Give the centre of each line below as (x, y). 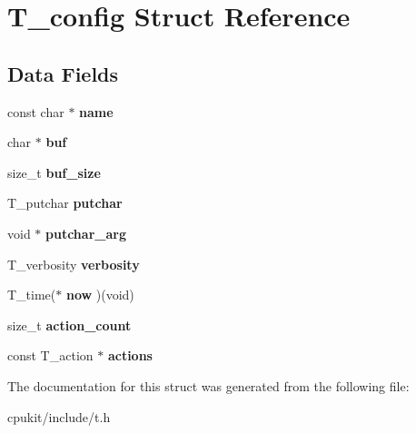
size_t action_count (69, 325)
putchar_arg (86, 233)
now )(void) (100, 295)
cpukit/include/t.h (59, 416)
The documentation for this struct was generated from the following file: (208, 385)
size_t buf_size (54, 172)
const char (36, 111)
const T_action (50, 355)
